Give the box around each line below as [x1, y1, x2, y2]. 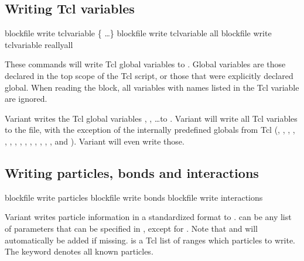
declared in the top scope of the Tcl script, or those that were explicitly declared [5, 69, 293, 81]
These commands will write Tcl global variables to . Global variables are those [5, 58, 286, 70]
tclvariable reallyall [5, 38, 73, 50]
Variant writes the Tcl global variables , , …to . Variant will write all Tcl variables [5, 112, 298, 124]
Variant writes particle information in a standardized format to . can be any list [5, 211, 292, 223]
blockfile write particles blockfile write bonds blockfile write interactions [5, 191, 263, 203]
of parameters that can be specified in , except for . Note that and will [5, 222, 258, 234]
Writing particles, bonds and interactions [5, 163, 259, 181]
